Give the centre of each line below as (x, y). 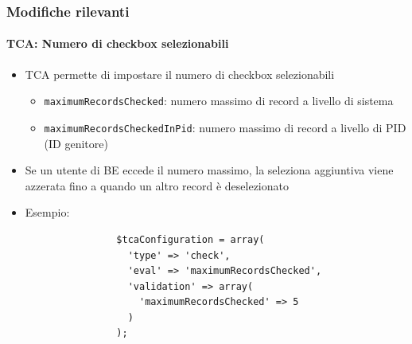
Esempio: (47, 212)
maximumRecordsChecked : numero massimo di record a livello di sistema (219, 101)
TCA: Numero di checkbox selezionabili (118, 43)
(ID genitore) (76, 143)
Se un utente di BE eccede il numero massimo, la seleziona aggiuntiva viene (209, 170)
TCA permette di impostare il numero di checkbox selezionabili (180, 74)
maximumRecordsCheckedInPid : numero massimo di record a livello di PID (225, 127)
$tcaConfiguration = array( (190, 239)
